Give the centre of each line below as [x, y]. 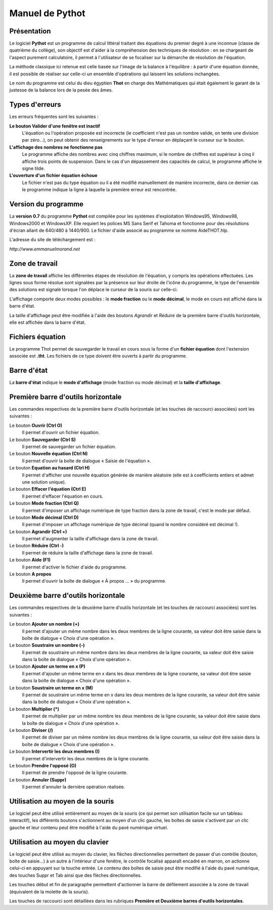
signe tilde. [33, 168]
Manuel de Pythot [47, 13]
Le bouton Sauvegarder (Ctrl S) [42, 440]
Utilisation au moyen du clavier [59, 842]
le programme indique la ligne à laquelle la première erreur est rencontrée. [99, 190]
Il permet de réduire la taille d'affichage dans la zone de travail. [88, 553]
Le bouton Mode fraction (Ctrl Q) [44, 503]
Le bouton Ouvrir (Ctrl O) [36, 425]
